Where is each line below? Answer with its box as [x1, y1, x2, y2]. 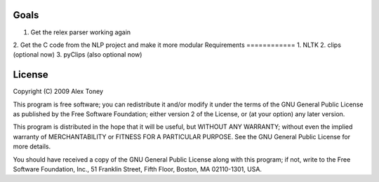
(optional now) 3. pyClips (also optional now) [13, 50, 142, 59]
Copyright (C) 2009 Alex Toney [13, 87, 104, 96]
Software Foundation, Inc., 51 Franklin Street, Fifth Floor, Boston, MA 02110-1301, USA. [13, 164, 262, 173]
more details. [13, 142, 51, 150]
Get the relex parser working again [30, 28, 131, 36]
